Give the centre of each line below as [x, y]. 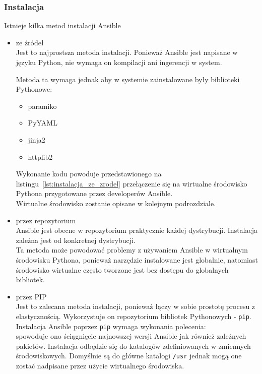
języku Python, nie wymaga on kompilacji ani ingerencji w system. [119, 62]
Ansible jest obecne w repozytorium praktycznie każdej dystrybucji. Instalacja [137, 230]
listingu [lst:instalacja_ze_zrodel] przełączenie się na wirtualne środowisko [132, 183]
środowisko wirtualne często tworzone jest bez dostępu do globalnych [122, 269]
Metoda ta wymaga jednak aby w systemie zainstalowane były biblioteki [128, 79]
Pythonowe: [34, 89]
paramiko [42, 106]
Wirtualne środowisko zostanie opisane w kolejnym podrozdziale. [116, 203]
